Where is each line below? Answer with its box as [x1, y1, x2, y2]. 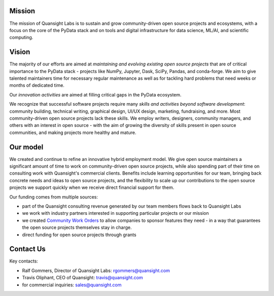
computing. [9, 35, 33, 41]
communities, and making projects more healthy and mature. [9, 129, 136, 136]
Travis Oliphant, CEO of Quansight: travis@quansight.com [22, 275, 143, 281]
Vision [9, 48, 30, 56]
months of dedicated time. [9, 82, 64, 88]
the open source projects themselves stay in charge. [22, 224, 132, 231]
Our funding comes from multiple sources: [9, 193, 98, 200]
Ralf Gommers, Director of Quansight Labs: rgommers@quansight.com [22, 267, 170, 274]
